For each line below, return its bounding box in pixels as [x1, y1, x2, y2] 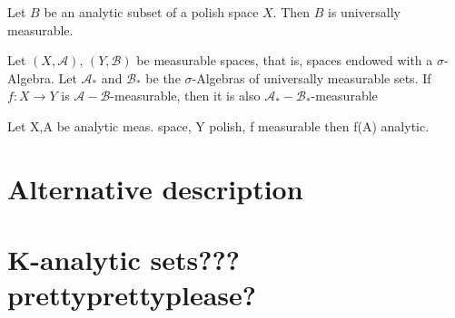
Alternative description [7, 169, 303, 207]
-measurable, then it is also [110, 86, 261, 105]
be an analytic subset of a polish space [44, 3, 259, 21]
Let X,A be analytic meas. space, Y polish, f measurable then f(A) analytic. [7, 116, 430, 135]
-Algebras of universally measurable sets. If [192, 68, 431, 87]
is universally [328, 3, 401, 21]
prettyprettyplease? [7, 276, 257, 313]
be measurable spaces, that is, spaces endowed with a [136, 51, 433, 70]
